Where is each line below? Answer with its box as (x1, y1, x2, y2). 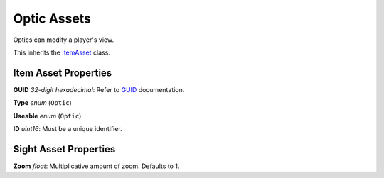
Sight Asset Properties (13, 143, 116, 155)
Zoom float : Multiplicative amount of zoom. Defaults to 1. (13, 162, 180, 170)
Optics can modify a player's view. (13, 35, 114, 44)
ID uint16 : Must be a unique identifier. (13, 125, 122, 133)
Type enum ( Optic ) (13, 99, 73, 107)
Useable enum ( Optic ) (13, 111, 82, 120)
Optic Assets (13, 11, 92, 26)
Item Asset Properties (13, 67, 112, 79)
